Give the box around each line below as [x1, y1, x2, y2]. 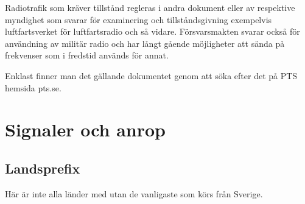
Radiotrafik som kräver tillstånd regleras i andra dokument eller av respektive [5, 1, 295, 13]
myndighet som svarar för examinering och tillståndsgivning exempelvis [5, 13, 272, 26]
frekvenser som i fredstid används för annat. [5, 49, 169, 62]
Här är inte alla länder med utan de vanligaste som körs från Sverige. [5, 187, 263, 200]
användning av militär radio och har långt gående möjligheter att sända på [5, 37, 285, 49]
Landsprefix [5, 158, 80, 177]
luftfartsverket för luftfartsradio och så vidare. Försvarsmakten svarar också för [5, 25, 300, 38]
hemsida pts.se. [5, 81, 61, 94]
